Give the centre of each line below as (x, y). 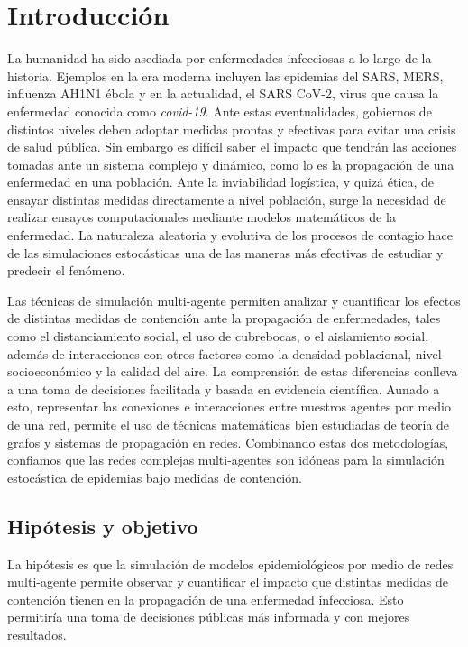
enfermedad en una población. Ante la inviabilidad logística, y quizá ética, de (221, 182)
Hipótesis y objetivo (103, 526)
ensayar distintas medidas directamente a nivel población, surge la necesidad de (227, 199)
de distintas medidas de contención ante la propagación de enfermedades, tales (224, 318)
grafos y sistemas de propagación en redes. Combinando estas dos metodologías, (228, 442)
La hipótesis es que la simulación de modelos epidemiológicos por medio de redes (230, 564)
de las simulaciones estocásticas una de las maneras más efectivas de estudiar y (225, 252)
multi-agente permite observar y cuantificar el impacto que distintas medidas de (228, 582)
